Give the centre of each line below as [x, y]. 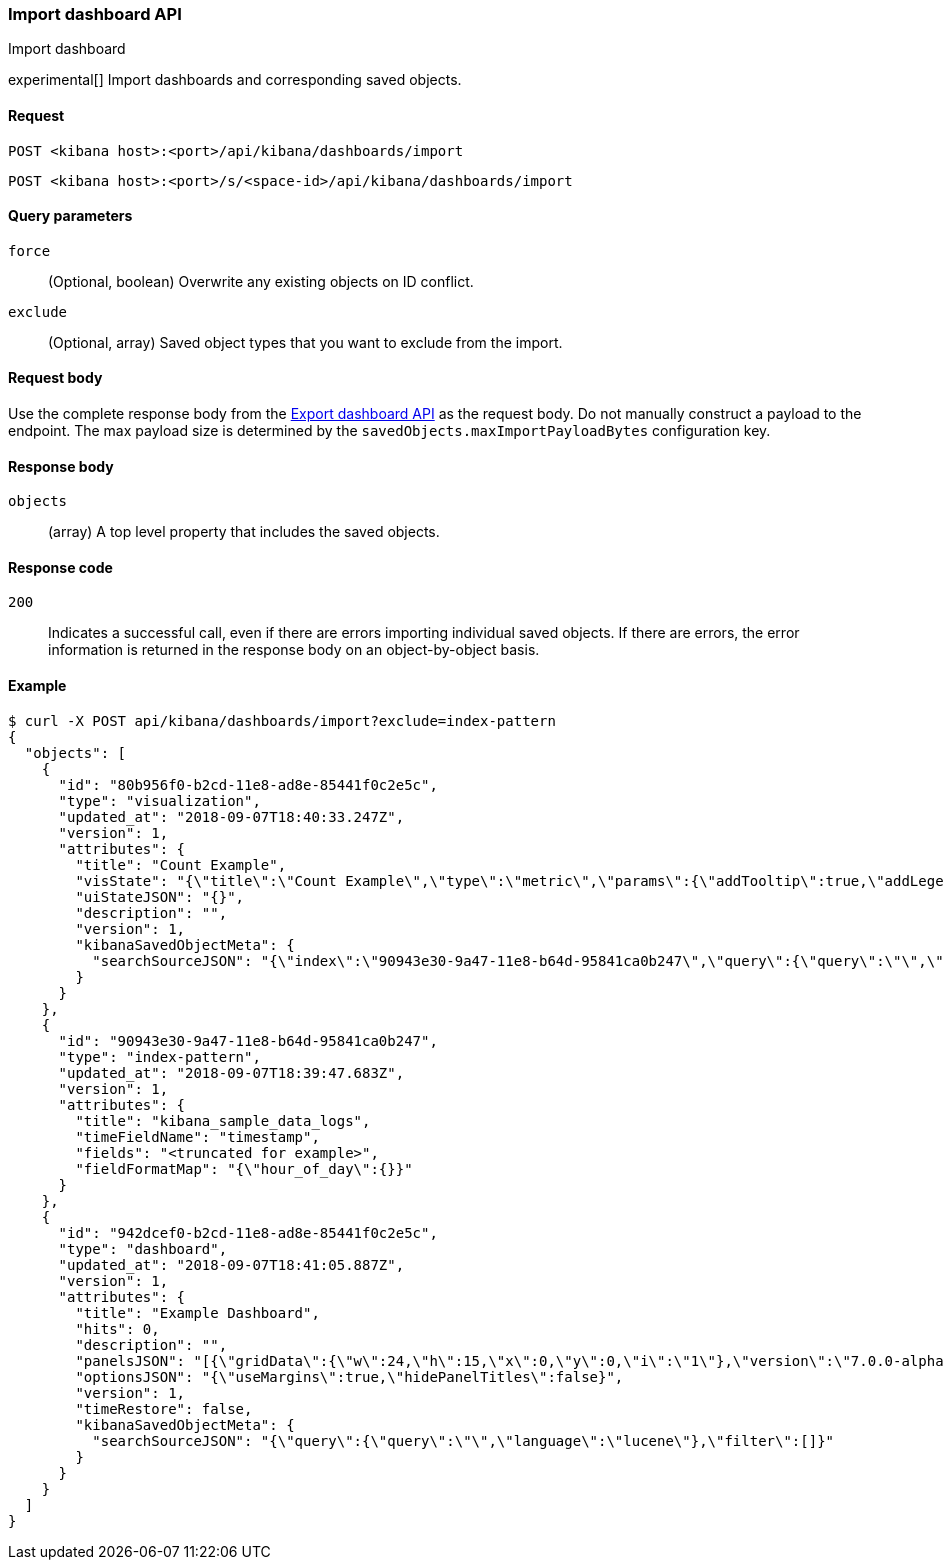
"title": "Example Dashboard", [197, 1312]
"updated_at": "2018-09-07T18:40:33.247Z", [231, 816]
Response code [60, 567]
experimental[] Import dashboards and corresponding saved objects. [235, 80]
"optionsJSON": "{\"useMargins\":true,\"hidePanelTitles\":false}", [349, 1376]
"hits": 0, [117, 1328]
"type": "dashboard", [143, 1248]
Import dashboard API [95, 14]
